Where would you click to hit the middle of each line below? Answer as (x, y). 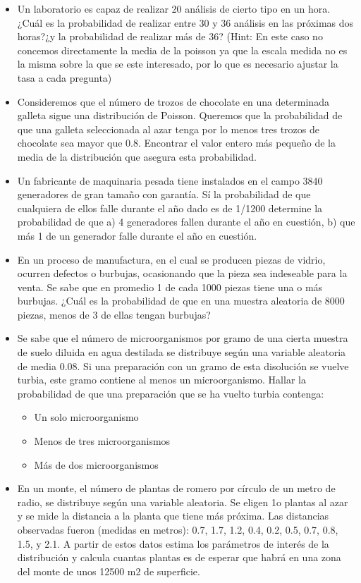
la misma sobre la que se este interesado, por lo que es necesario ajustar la (178, 64)
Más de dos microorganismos (96, 464)
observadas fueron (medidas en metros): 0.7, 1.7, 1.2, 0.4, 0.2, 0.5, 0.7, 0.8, (178, 529)
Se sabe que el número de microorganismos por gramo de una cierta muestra (183, 338)
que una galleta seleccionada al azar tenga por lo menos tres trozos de (168, 129)
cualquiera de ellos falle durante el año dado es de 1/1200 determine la (170, 208)
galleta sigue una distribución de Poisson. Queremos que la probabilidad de (180, 115)
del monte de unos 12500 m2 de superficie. (109, 571)
